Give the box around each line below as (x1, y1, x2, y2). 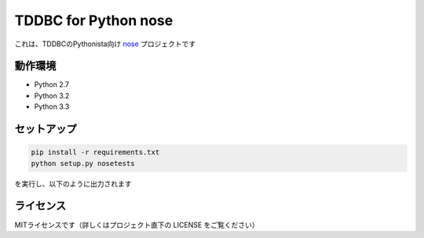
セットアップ (14, 122, 77, 136)
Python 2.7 (34, 80, 70, 89)
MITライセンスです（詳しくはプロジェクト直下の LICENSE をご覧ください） (14, 220, 259, 229)
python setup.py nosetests (31, 159, 135, 168)
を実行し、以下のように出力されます (14, 178, 132, 188)
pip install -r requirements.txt (31, 148, 160, 157)
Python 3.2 (34, 91, 70, 100)
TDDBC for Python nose (14, 12, 174, 29)
